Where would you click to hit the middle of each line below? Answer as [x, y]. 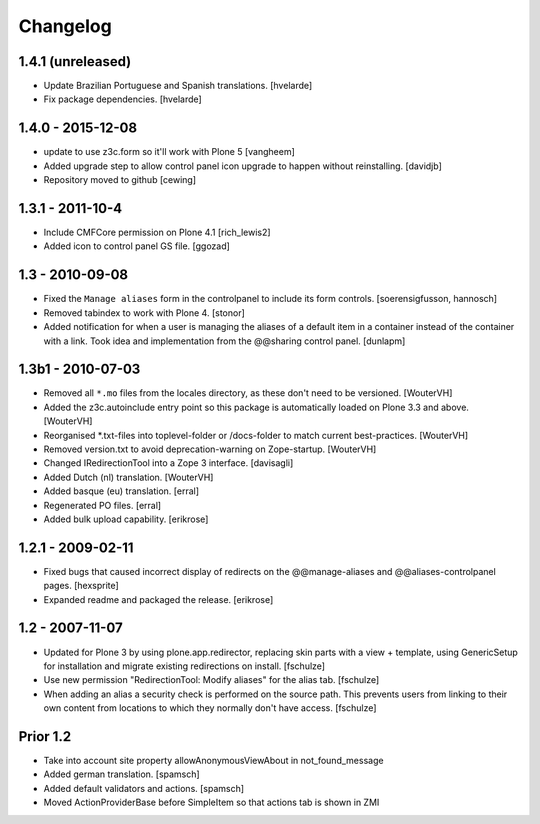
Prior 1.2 [45, 736]
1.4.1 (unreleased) [75, 61]
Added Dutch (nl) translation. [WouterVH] [128, 477]
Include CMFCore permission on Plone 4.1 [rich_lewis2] [157, 232]
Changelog [65, 26]
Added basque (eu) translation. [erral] [121, 491]
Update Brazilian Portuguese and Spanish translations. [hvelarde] [178, 86]
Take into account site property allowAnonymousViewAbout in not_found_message [213, 760]
